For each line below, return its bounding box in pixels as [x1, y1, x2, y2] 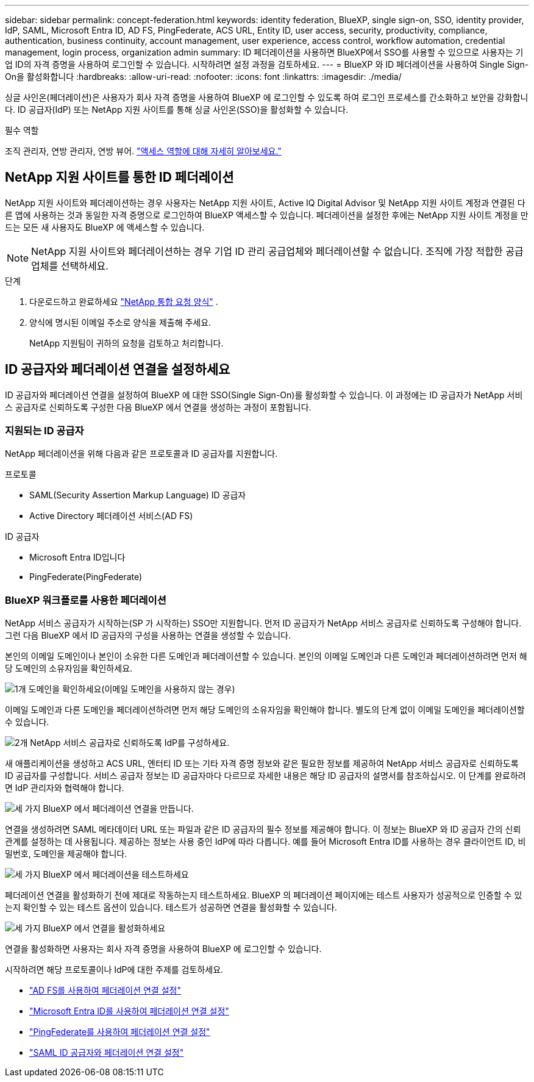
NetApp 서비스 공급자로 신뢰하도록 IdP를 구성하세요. [30, 737, 230, 748]
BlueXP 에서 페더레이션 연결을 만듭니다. [43, 803, 194, 814]
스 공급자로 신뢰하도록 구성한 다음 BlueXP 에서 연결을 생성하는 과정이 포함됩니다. [5, 401, 311, 412]
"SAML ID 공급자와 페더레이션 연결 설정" [29, 1047, 184, 1058]
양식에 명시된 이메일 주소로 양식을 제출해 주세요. [29, 317, 212, 328]
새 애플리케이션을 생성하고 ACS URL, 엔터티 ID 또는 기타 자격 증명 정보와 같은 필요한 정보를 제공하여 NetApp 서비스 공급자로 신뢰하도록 [5, 758, 519, 769]
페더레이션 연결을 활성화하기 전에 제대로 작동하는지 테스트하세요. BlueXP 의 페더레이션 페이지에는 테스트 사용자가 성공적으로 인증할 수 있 [5, 890, 522, 901]
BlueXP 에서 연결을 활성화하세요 [43, 923, 166, 934]
